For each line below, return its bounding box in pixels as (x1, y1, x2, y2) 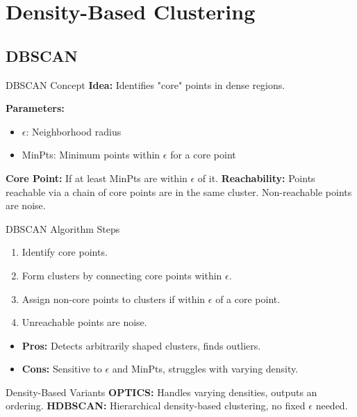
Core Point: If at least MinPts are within (6, 170, 188, 185)
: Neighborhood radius (26, 124, 122, 138)
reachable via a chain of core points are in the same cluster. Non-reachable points (6, 184, 352, 199)
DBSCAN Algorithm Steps (6, 221, 120, 236)
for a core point (170, 147, 236, 162)
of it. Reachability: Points (197, 170, 315, 185)
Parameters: (6, 101, 65, 115)
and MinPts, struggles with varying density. (112, 361, 299, 376)
